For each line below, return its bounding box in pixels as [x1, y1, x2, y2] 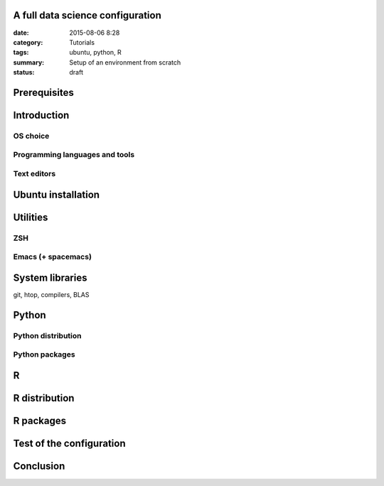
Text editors [13, 169, 56, 178]
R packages [13, 414, 67, 426]
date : [13, 28, 29, 37]
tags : [13, 48, 29, 57]
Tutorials [69, 38, 95, 46]
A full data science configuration [13, 9, 161, 21]
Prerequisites [13, 86, 74, 99]
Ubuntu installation [13, 188, 100, 200]
